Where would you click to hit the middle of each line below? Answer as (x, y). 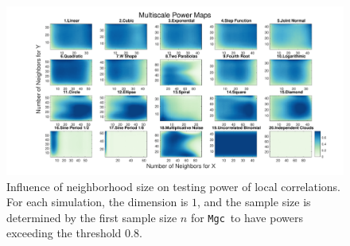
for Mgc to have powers (247, 217)
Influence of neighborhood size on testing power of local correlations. (174, 186)
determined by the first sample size (92, 217)
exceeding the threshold (64, 233)
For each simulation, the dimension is (97, 202)
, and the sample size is (254, 202)
